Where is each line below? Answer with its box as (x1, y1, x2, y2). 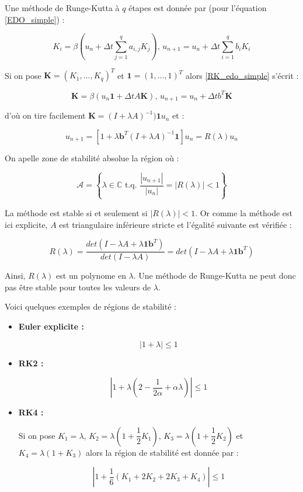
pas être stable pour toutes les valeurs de (5, 280, 151, 293)
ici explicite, (5, 218, 48, 230)
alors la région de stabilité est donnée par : (86, 446, 239, 458)
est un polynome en (56, 269, 126, 282)
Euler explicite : (18, 320, 85, 332)
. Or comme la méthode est (195, 206, 293, 219)
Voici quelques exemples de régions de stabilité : (5, 300, 176, 313)
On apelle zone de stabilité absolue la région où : (5, 151, 179, 164)
